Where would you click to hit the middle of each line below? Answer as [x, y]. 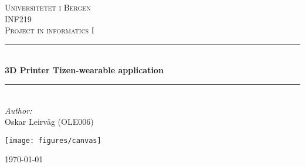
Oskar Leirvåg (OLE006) [49, 122]
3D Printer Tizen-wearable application [84, 70]
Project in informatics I [50, 30]
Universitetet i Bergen [48, 7]
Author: [18, 110]
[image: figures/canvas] [53, 140]
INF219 [18, 18]
